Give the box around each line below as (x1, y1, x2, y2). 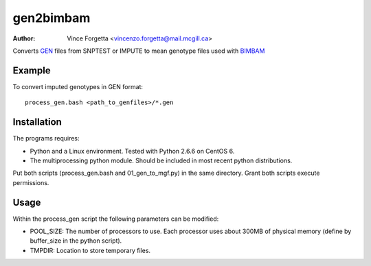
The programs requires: (12, 134, 80, 143)
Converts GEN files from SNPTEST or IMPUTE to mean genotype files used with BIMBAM (12, 47, 265, 55)
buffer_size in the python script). (30, 237, 122, 245)
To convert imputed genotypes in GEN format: (12, 82, 144, 90)
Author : (12, 34, 36, 43)
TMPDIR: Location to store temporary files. (30, 246, 151, 254)
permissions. (12, 178, 49, 186)
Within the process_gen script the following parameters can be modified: (12, 215, 219, 223)
